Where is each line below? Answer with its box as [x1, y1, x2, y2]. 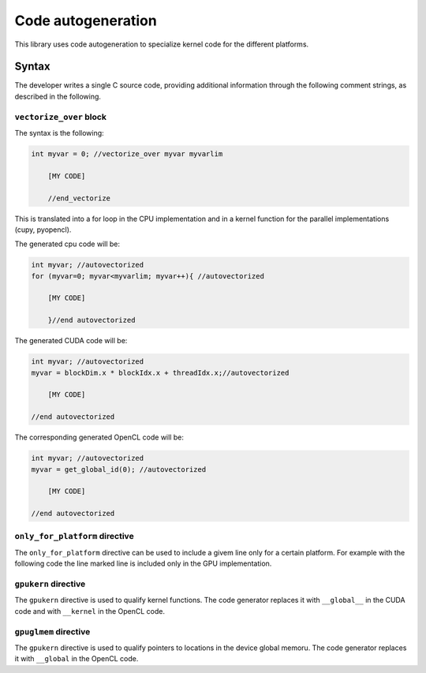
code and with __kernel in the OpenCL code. [14, 606, 166, 615]
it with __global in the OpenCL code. [14, 654, 139, 664]
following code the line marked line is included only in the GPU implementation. [14, 559, 272, 568]
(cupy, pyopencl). [14, 225, 72, 234]
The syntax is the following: [14, 128, 104, 137]
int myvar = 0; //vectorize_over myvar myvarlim [31, 149, 223, 158]
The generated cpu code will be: [14, 239, 121, 249]
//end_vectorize [47, 193, 110, 203]
